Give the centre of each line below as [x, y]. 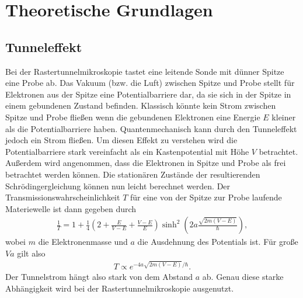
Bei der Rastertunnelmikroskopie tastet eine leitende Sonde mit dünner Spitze [145, 71]
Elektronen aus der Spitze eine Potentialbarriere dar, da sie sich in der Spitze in [148, 94]
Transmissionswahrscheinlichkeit [63, 197]
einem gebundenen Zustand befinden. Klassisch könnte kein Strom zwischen [141, 105]
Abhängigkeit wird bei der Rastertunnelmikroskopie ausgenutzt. [120, 288]
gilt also [31, 253]
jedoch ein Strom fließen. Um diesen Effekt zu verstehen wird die [121, 140]
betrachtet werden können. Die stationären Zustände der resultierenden [133, 174]
